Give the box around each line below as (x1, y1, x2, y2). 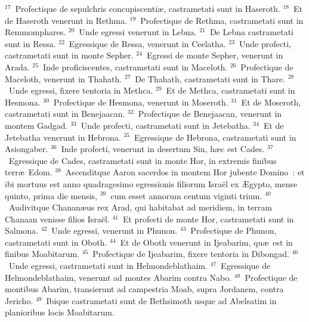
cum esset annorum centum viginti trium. (110, 189, 262, 202)
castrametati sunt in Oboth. (5, 236, 107, 248)
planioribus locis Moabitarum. (5, 306, 115, 318)
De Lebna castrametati (209, 26, 293, 38)
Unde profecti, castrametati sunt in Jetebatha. (81, 119, 251, 131)
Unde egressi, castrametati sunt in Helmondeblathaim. (8, 259, 208, 272)
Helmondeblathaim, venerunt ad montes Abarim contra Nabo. (5, 271, 232, 283)
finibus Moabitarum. (5, 247, 79, 260)
